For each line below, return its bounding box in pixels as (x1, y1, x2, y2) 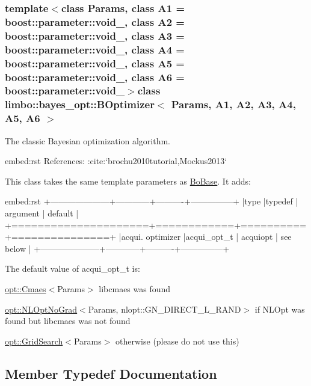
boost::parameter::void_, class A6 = (5, 69, 185, 84)
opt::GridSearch (5, 334, 63, 347)
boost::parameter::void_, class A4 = (5, 41, 185, 57)
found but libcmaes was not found (5, 314, 131, 327)
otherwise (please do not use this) (115, 334, 239, 347)
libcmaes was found (99, 282, 171, 295)
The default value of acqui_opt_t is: (5, 262, 140, 275)
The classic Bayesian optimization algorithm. (5, 134, 171, 147)
